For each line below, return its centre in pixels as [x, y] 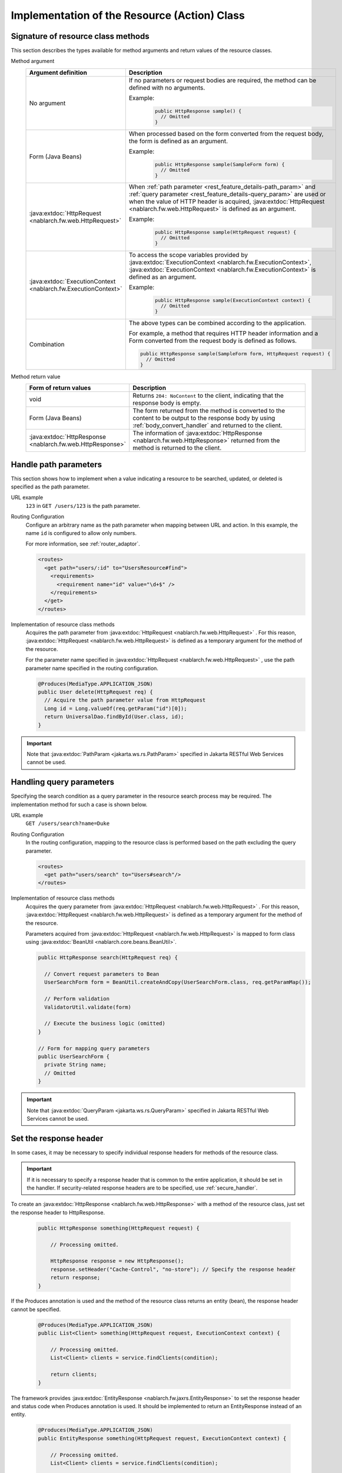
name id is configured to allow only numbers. [81, 533]
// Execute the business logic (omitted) [105, 1023]
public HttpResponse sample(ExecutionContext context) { [233, 300]
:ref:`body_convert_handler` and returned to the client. [207, 425]
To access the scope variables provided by [188, 255]
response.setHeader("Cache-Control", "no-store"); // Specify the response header [173, 1269]
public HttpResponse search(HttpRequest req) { [108, 958]
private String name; [76, 1065]
